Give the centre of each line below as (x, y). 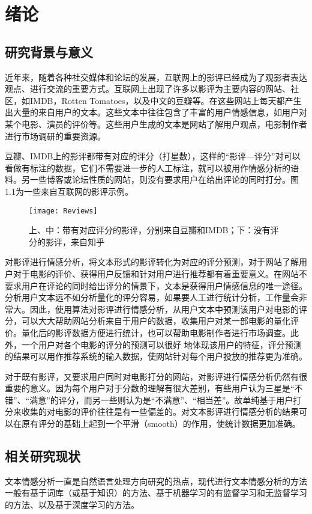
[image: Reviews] (63, 211)
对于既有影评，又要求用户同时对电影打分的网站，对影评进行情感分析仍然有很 (156, 376)
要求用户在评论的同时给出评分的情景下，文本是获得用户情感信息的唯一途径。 (156, 285)
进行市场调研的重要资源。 (55, 136)
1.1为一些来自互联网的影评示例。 (69, 191)
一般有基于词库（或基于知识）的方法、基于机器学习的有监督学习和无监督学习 (156, 493)
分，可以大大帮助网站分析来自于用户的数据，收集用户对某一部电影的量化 (148, 321)
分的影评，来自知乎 (67, 241)
